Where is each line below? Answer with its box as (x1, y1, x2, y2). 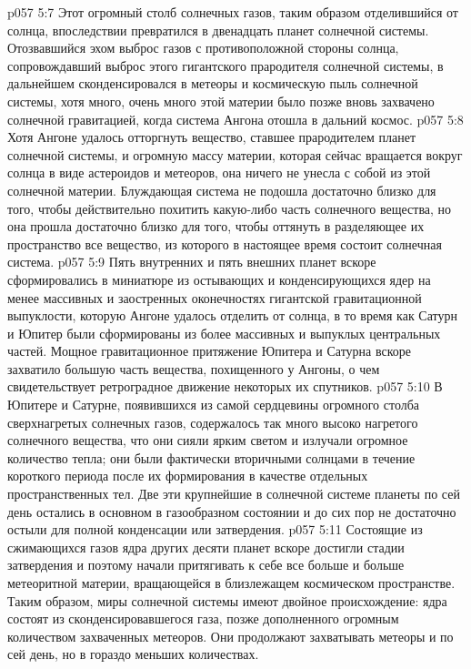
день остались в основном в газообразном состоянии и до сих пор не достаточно (7, 502, 456, 521)
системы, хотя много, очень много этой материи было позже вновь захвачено (7, 91, 435, 110)
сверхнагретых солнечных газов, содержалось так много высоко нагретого (7, 412, 418, 431)
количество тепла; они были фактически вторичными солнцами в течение (7, 448, 416, 467)
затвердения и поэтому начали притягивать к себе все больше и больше (7, 555, 405, 574)
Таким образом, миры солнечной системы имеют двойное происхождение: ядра (7, 591, 447, 610)
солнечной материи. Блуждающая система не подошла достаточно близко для (7, 180, 436, 199)
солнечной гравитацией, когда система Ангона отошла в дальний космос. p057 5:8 (7, 109, 464, 128)
